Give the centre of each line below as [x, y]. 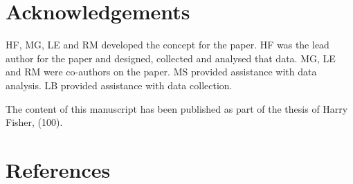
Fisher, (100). [34, 122]
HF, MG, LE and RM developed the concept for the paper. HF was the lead [168, 45]
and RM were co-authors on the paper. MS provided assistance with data [161, 72]
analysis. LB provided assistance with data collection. [119, 85]
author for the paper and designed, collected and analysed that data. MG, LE [171, 58]
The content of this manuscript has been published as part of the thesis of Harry [177, 108]
